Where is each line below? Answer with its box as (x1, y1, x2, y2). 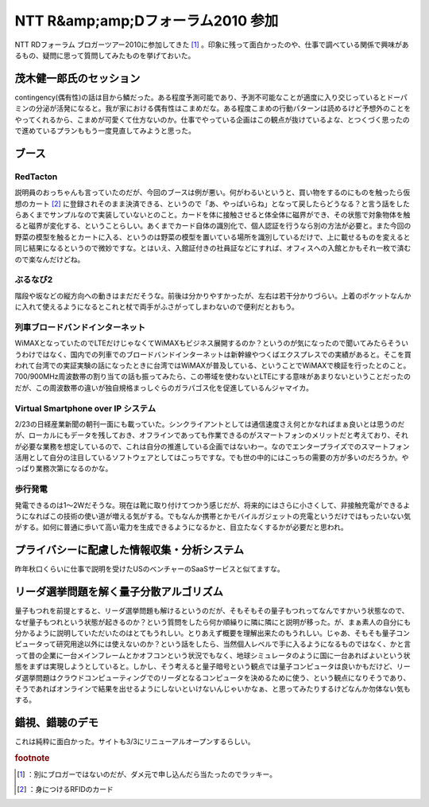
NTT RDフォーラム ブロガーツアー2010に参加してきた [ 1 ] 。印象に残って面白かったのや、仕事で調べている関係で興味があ (14, 40, 409, 49)
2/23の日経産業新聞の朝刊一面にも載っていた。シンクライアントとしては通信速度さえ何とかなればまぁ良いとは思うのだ (14, 419, 405, 429)
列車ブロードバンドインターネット (14, 322, 146, 333)
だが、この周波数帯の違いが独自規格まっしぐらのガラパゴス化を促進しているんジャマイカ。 (14, 383, 314, 392)
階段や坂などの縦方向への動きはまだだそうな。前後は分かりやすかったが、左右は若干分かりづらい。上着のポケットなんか (14, 290, 412, 300)
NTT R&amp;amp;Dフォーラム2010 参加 (14, 12, 279, 29)
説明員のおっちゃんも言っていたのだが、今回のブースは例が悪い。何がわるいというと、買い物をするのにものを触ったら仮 (14, 188, 411, 197)
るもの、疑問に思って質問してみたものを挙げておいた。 (14, 50, 195, 60)
